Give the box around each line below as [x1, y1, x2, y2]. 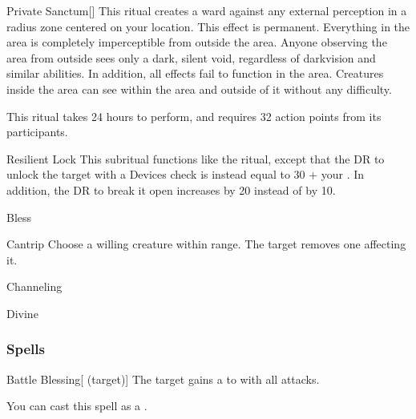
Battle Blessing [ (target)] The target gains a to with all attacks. [6, 370, 320, 387]
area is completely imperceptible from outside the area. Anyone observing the [6, 34, 387, 50]
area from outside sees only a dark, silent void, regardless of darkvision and [6, 49, 376, 66]
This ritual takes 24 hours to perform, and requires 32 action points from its [6, 107, 382, 124]
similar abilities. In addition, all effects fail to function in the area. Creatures [6, 65, 384, 82]
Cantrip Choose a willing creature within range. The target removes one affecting [6, 236, 406, 252]
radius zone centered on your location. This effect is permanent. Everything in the [6, 18, 410, 34]
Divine [6, 304, 38, 321]
